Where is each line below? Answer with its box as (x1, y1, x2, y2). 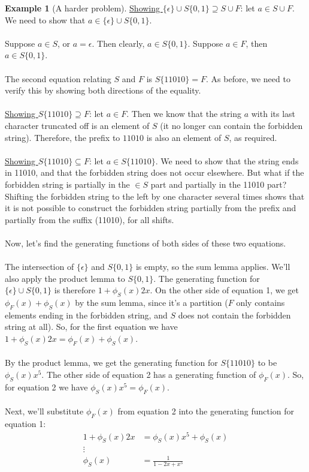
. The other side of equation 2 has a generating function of (41, 368, 256, 381)
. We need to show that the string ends (155, 154, 299, 167)
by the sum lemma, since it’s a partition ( (75, 296, 228, 309)
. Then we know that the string (126, 107, 242, 120)
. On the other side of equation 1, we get (150, 284, 299, 296)
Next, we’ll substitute (5, 405, 84, 417)
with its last (251, 107, 296, 120)
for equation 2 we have (5, 380, 88, 393)
